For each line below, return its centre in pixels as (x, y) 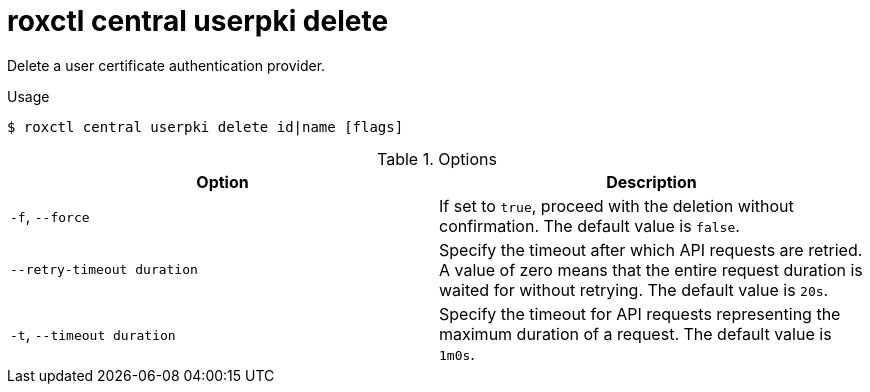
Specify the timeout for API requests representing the (640, 313)
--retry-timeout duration (104, 270)
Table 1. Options (437, 158)
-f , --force (50, 215)
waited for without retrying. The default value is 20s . (634, 289)
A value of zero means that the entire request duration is (651, 269)
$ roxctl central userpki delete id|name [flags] (205, 126)
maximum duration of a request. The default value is (635, 333)
